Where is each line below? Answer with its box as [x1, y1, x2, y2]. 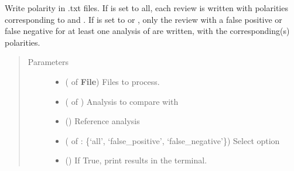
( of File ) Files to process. [65, 75, 160, 87]
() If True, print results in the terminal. [65, 154, 207, 166]
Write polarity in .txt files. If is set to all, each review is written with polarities [5, 2, 288, 13]
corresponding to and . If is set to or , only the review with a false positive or [5, 13, 282, 25]
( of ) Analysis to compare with [65, 95, 179, 107]
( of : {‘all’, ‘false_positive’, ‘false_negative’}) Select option [65, 134, 280, 146]
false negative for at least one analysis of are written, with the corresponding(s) [5, 25, 290, 37]
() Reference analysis [65, 115, 140, 127]
